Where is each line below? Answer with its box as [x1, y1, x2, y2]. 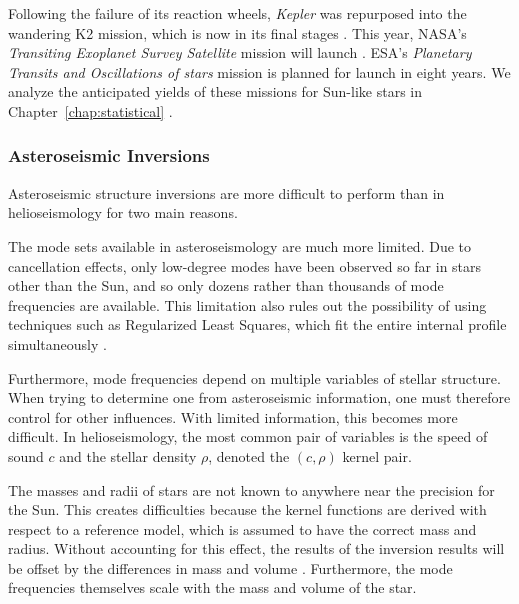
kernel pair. [342, 445, 412, 466]
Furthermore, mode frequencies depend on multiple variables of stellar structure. [8, 367, 501, 388]
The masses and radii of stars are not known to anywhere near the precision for [8, 479, 495, 500]
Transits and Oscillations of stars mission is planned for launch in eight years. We [8, 61, 511, 82]
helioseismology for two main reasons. [8, 202, 238, 223]
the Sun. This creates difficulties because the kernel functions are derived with [8, 499, 487, 520]
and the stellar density [59, 445, 197, 466]
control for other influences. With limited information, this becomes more [8, 406, 458, 427]
